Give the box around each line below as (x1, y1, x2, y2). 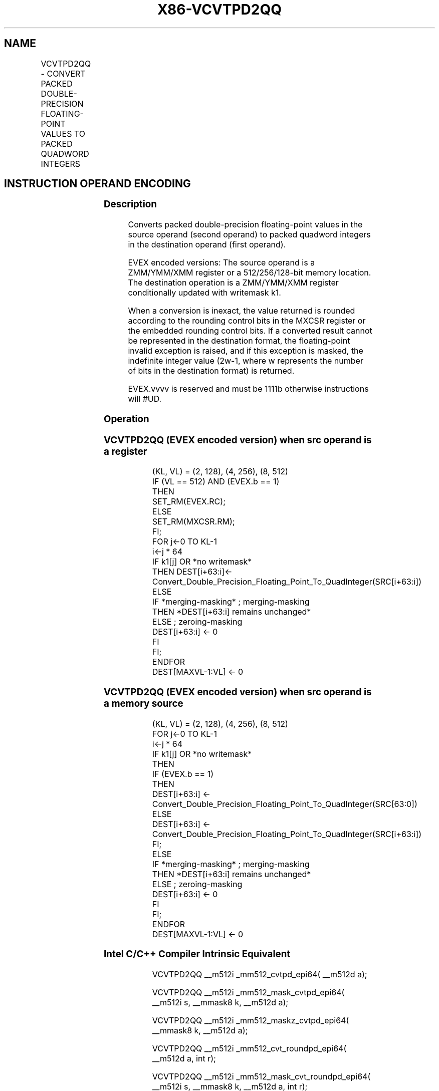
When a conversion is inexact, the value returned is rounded (128, 306, 355, 316)
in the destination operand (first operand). (128, 239, 286, 250)
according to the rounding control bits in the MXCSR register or (128, 316, 366, 326)
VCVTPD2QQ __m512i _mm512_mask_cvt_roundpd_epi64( (152, 1071, 371, 1082)
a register (104, 445, 147, 457)
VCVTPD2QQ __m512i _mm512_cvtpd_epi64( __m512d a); (152, 969, 367, 980)
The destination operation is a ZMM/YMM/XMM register (128, 278, 339, 288)
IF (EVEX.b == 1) (152, 768, 213, 779)
